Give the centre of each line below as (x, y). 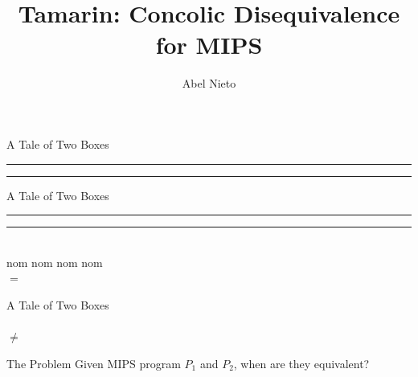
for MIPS (209, 45)
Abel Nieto (209, 83)
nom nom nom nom (55, 262)
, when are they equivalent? (301, 363)
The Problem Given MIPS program (94, 363)
